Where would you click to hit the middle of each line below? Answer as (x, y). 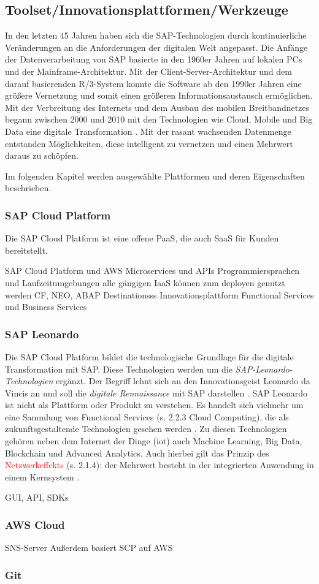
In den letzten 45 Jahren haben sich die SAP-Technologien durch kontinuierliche (156, 35)
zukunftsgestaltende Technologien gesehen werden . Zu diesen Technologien (146, 429)
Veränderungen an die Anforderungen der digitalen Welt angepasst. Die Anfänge (156, 47)
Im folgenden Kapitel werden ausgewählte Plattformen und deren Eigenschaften (155, 176)
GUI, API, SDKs (37, 497)
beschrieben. (28, 188)
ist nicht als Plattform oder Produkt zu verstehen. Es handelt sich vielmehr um (154, 405)
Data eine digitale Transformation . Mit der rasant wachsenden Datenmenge (148, 131)
